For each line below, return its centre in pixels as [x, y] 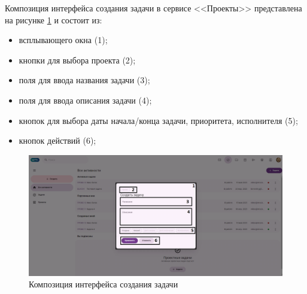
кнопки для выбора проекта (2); [77, 60]
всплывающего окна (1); [63, 40]
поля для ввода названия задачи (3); [84, 80]
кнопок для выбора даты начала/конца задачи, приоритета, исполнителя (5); [158, 120]
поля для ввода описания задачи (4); [85, 100]
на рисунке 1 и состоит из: [54, 19]
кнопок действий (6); [57, 140]
